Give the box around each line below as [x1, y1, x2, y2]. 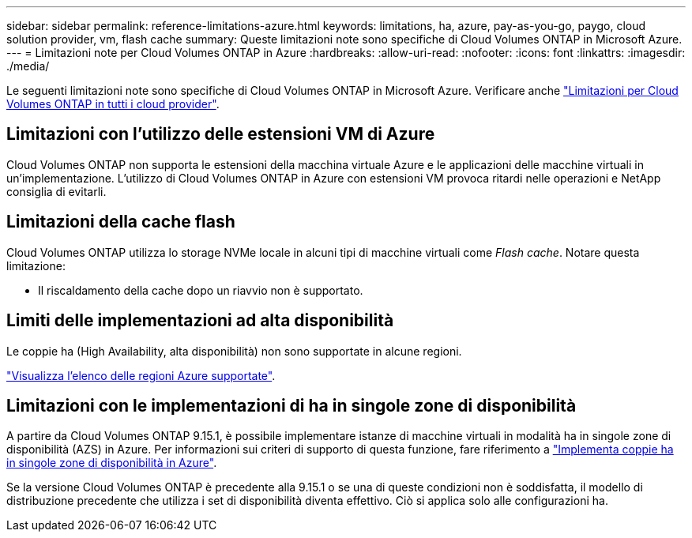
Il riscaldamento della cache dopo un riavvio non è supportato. [38, 283, 363, 297]
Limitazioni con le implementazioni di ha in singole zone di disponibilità [6, 395, 577, 416]
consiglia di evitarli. [6, 184, 107, 198]
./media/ [6, 59, 50, 73]
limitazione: [6, 258, 66, 273]
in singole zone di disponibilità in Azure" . [6, 456, 217, 470]
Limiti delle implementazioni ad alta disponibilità [6, 310, 394, 331]
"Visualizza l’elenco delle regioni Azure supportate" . [6, 368, 276, 382]
